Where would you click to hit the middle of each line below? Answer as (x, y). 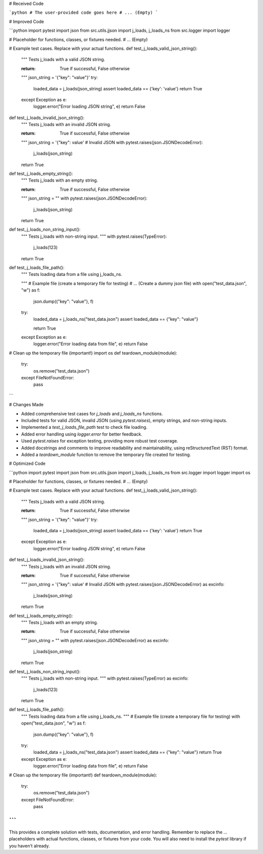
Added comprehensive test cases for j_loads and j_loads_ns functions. (92, 414)
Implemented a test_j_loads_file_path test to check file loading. (84, 427)
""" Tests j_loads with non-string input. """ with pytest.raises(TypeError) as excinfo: (105, 678)
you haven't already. (29, 846)
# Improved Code (27, 21)
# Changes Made (26, 405)
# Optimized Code (27, 463)
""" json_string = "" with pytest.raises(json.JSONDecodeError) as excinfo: (95, 640)
